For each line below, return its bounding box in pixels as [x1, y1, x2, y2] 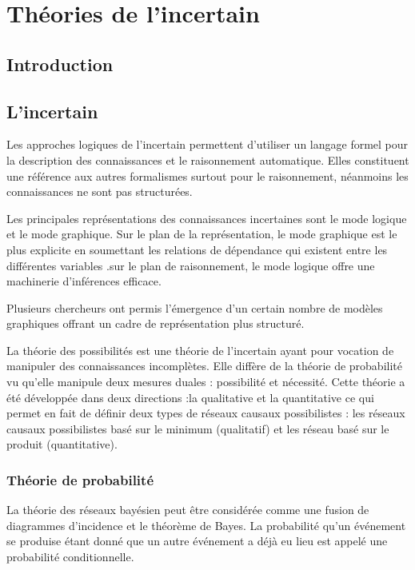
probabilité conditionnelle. [6, 548, 134, 565]
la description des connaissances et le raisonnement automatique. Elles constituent [6, 151, 409, 168]
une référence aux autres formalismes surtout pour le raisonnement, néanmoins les [6, 167, 409, 184]
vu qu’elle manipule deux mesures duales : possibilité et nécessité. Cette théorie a [6, 373, 405, 390]
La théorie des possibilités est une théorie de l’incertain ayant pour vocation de [6, 341, 394, 358]
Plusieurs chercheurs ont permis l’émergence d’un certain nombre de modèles [6, 299, 383, 316]
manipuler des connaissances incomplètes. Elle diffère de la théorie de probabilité [6, 357, 402, 374]
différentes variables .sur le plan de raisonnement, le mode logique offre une [6, 257, 375, 273]
